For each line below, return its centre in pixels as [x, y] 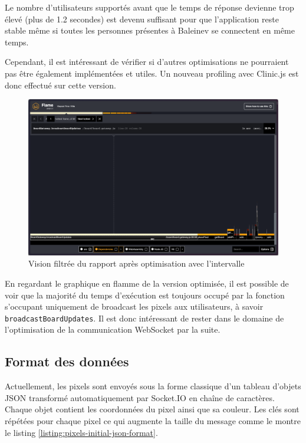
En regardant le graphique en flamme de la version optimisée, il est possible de [147, 283]
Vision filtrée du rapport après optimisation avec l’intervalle [136, 263]
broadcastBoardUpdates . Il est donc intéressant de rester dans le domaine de [144, 318]
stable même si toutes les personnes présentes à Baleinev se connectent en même [150, 30]
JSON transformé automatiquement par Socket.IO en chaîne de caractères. [140, 397]
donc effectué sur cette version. [60, 85]
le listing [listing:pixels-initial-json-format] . [81, 432]
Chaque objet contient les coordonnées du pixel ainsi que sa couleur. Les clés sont [152, 409]
